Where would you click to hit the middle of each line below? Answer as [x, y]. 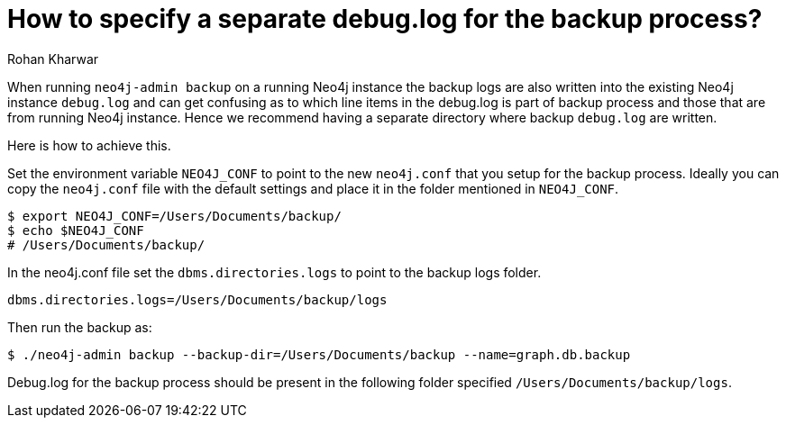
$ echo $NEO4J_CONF [76, 230]
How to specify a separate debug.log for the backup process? [385, 19]
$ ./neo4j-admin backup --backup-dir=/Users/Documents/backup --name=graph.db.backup [319, 354]
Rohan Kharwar [53, 59]
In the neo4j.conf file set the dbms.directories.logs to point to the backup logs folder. [274, 272]
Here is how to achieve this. [89, 145]
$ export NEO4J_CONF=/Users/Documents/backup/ [174, 216]
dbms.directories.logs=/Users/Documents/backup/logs [197, 299]
